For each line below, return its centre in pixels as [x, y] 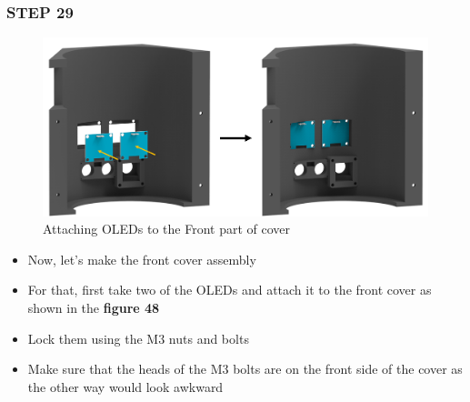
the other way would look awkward [125, 386]
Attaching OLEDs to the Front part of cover [167, 229]
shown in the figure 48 [94, 308]
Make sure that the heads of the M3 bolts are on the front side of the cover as [245, 369]
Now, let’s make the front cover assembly [142, 259]
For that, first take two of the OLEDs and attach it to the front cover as [230, 290]
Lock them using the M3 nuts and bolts [138, 338]
